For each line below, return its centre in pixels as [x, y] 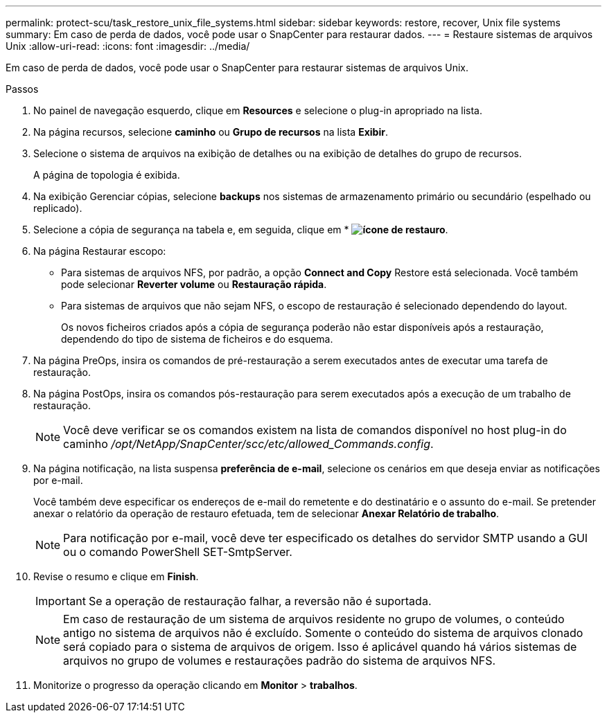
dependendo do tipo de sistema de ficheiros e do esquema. [197, 339]
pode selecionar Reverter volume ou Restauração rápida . [194, 284]
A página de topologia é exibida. [107, 175]
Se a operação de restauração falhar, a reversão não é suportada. [260, 601]
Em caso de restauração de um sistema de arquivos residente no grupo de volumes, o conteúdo [314, 619]
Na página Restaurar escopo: [100, 251]
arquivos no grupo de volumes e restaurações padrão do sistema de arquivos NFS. [280, 661]
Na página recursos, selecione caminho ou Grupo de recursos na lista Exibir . [211, 132]
